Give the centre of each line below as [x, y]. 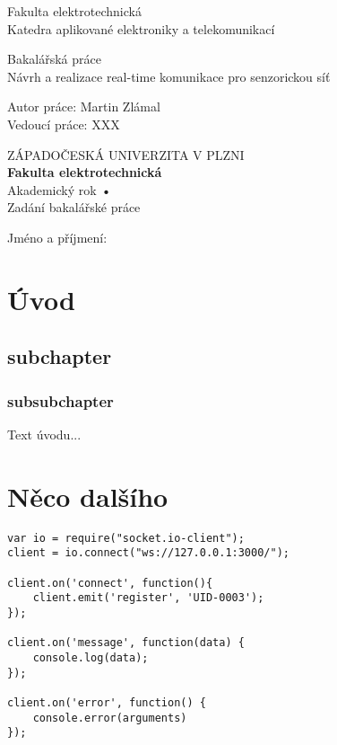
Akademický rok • [60, 189]
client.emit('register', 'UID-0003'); [148, 598]
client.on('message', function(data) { [126, 643]
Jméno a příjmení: [57, 237]
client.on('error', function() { [107, 702]
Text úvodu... [44, 434]
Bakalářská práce [54, 59]
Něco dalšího [88, 496]
